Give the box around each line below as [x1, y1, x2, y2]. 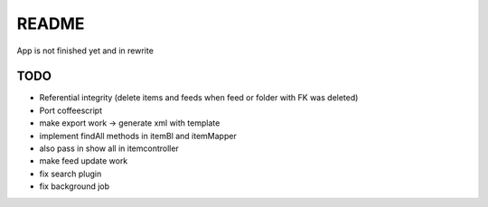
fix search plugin [39, 168, 102, 179]
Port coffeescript [39, 105, 103, 116]
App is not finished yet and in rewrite [16, 45, 154, 56]
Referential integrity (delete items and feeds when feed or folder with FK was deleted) [39, 92, 359, 103]
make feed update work [39, 155, 128, 166]
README [16, 14, 85, 33]
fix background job [39, 181, 110, 192]
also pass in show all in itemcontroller [39, 143, 180, 154]
